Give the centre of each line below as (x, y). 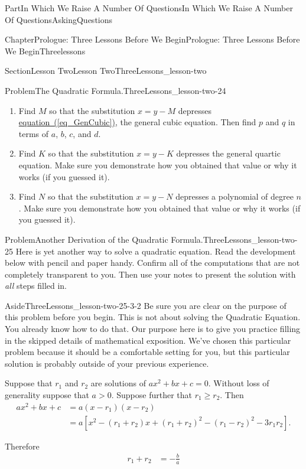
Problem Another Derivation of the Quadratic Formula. (104, 239)
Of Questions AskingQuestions (59, 19)
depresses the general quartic (228, 153)
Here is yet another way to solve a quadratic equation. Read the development (156, 251)
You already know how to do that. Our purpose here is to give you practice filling (153, 329)
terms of (34, 133)
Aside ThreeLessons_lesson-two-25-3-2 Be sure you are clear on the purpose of (146, 305)
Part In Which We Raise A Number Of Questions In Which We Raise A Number (149, 8)
